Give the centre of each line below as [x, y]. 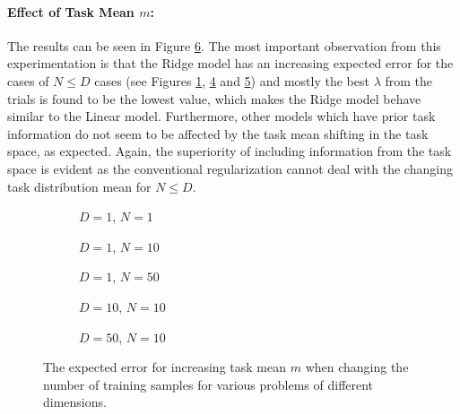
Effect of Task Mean [71, 11]
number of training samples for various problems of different [208, 384]
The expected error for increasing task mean [165, 367]
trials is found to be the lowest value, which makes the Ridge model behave [214, 98]
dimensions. [75, 402]
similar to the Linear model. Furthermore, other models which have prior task [221, 116]
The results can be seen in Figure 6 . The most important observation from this [224, 45]
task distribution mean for [79, 186]
